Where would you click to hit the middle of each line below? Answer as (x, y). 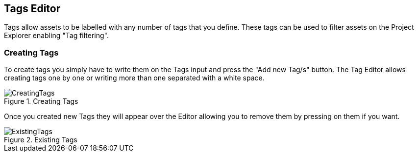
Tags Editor (32, 9)
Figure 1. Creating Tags (41, 101)
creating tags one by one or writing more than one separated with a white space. (134, 78)
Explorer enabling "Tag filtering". (57, 36)
